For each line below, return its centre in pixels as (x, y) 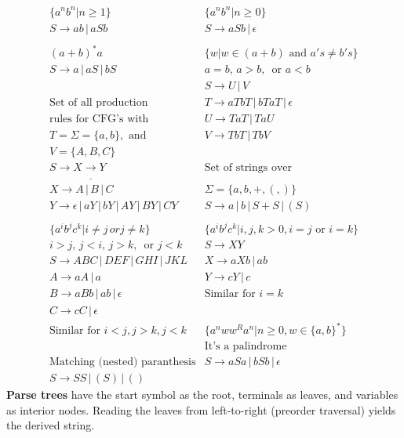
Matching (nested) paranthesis (122, 362)
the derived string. (51, 425)
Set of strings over (248, 168)
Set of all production (98, 103)
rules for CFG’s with (99, 119)
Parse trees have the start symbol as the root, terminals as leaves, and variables (202, 395)
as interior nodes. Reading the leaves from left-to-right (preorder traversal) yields (201, 409)
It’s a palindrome (246, 347)
